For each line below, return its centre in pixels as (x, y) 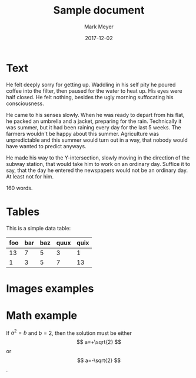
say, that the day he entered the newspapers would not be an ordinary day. (97, 170)
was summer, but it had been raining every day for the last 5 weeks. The (94, 127)
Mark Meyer (99, 27)
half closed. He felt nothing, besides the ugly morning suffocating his (90, 97)
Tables (23, 212)
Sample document (99, 10)
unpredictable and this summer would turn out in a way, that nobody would (97, 140)
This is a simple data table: (39, 228)
